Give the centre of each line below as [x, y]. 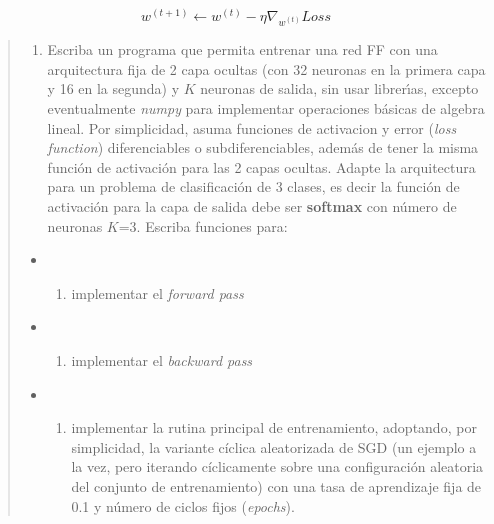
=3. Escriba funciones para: [203, 225]
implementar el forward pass [157, 292]
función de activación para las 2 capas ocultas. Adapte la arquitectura [261, 166]
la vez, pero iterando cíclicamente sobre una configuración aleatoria [277, 466]
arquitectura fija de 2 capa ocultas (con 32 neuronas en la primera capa [266, 68]
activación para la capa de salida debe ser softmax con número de [252, 206]
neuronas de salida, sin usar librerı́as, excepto [339, 88]
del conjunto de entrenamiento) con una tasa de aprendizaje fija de [276, 485]
